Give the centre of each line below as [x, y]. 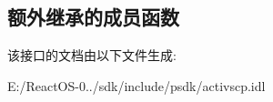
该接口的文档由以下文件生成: [92, 55]
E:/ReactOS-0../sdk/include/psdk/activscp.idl [136, 85]
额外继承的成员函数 [93, 17]
